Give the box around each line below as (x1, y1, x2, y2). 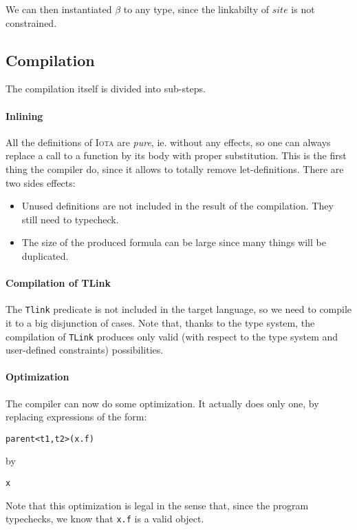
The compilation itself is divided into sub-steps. (6, 81, 206, 96)
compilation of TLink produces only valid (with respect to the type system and (6, 329, 338, 343)
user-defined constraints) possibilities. (6, 343, 164, 357)
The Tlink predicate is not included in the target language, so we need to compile (6, 302, 352, 316)
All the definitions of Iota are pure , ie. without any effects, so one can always (6, 134, 331, 149)
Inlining (6, 108, 43, 123)
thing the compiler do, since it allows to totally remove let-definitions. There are (6, 161, 344, 176)
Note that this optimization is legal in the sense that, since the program (6, 498, 309, 512)
